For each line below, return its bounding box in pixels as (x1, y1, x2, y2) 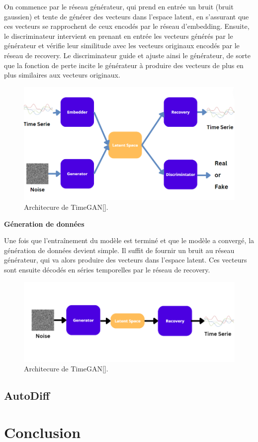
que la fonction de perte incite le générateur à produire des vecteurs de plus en (4, 60, 244, 70)
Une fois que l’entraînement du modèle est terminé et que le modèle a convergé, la (4, 235, 255, 246)
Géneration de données (4, 218, 85, 229)
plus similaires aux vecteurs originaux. (4, 70, 120, 80)
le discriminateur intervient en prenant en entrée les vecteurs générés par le (4, 30, 233, 41)
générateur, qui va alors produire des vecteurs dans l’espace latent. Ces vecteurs (4, 255, 247, 265)
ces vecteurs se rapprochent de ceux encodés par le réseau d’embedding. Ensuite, (4, 21, 250, 31)
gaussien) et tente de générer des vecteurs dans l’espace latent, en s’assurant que (4, 11, 249, 21)
